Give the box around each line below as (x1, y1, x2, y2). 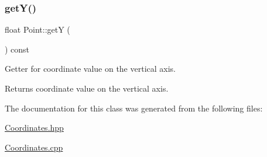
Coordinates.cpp (5, 141, 63, 153)
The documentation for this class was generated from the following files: (5, 102, 263, 114)
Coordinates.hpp (5, 121, 64, 134)
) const (5, 43, 30, 55)
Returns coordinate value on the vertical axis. (5, 82, 169, 94)
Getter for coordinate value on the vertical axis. (5, 62, 176, 75)
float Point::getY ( (5, 23, 70, 36)
